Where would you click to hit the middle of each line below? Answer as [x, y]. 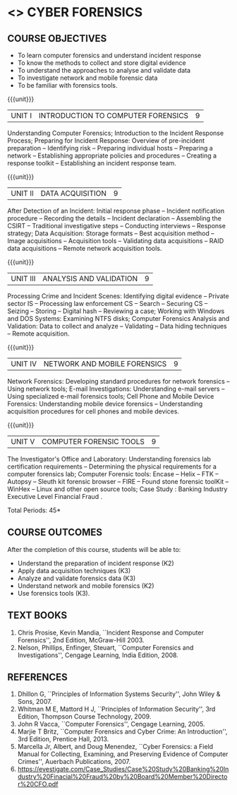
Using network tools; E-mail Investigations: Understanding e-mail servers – [116, 389]
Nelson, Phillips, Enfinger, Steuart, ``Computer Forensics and [105, 647]
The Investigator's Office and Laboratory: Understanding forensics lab [109, 459]
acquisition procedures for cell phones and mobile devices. [93, 411]
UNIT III [23, 278]
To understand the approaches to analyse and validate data [104, 70]
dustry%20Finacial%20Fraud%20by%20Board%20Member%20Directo [122, 777]
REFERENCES [38, 677]
